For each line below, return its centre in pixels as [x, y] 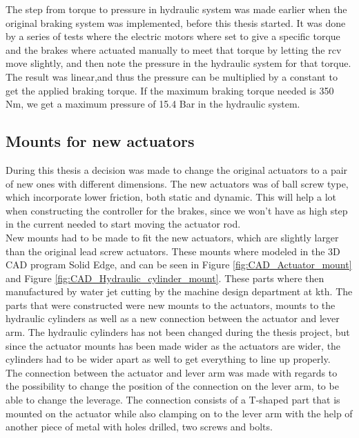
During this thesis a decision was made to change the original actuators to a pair [177, 169]
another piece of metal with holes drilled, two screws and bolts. [139, 427]
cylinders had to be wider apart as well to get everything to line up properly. [168, 359]
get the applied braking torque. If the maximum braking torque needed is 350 [170, 90]
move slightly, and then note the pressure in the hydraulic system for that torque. [178, 63]
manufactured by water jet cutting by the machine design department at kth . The [179, 291]
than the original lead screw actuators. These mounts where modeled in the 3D [173, 251]
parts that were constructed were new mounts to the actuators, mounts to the [171, 305]
